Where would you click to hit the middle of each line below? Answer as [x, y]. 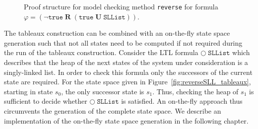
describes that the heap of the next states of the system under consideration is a [126, 62]
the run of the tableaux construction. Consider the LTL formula [101, 52]
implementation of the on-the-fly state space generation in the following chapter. [126, 120]
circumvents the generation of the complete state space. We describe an [113, 111]
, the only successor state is [103, 91]
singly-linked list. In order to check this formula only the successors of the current [128, 72]
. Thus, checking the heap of [195, 91]
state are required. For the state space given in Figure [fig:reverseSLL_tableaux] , [128, 82]
